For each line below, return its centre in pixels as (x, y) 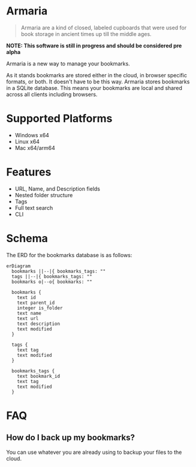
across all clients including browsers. (52, 94)
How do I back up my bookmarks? (71, 438)
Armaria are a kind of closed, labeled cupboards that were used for (104, 28)
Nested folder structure (44, 195)
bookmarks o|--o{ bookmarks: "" (52, 282)
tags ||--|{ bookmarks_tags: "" (52, 276)
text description (39, 324)
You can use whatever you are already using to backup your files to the (94, 452)
